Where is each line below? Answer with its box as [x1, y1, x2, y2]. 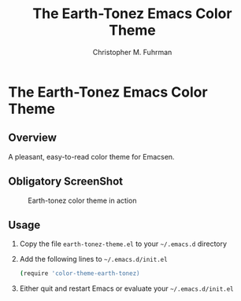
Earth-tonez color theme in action [28, 196, 137, 205]
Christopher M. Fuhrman [92, 47, 172, 57]
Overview [8, 131, 57, 145]
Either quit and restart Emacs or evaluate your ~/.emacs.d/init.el [19, 284, 234, 293]
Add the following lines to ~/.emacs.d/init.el [19, 255, 168, 264]
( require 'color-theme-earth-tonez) [19, 270, 140, 277]
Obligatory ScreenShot [8, 174, 124, 189]
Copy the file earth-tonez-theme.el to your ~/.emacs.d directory [19, 239, 227, 248]
